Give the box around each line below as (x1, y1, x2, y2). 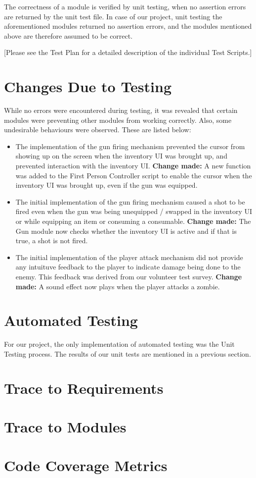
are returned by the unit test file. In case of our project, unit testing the (4, 11, 222, 21)
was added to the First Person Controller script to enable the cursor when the (15, 170, 252, 180)
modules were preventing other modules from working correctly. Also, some (4, 114, 232, 125)
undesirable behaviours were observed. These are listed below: (4, 124, 191, 135)
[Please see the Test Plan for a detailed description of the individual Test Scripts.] (4, 47, 252, 57)
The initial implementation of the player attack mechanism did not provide (15, 252, 243, 262)
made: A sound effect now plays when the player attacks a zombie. (15, 281, 220, 291)
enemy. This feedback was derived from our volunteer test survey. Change (15, 271, 242, 281)
